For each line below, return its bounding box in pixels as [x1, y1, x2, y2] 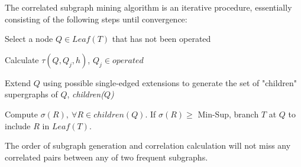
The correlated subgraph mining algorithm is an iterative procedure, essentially [5, 1, 292, 13]
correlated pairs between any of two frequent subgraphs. [5, 150, 208, 163]
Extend [5, 76, 31, 89]
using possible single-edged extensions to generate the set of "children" [43, 76, 297, 89]
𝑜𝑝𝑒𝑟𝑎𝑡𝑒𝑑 [112, 56, 144, 65]
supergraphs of [5, 88, 58, 100]
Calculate [5, 53, 39, 66]
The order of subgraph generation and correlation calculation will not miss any [5, 139, 291, 152]
